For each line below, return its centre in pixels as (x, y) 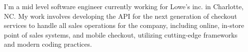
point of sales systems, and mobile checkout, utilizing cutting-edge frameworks (121, 34)
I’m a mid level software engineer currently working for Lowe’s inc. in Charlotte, (124, 6)
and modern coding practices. (48, 44)
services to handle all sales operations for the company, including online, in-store (124, 25)
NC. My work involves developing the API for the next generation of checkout (121, 16)
